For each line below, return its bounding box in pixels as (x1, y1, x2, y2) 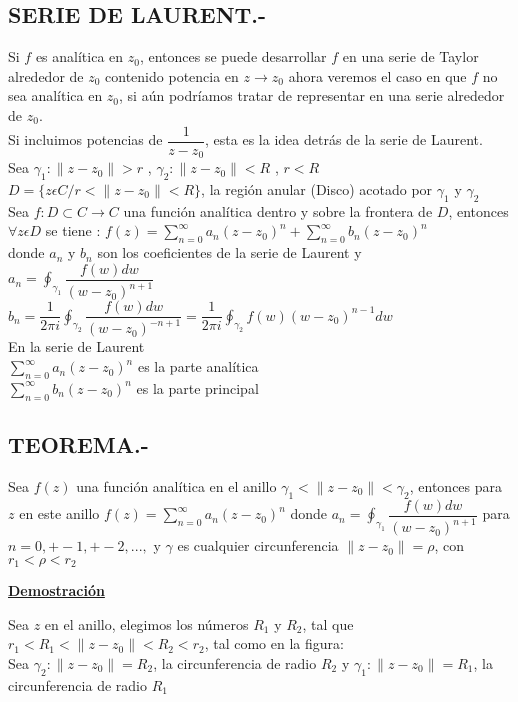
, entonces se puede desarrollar (139, 46, 327, 67)
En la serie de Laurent (8, 336, 145, 357)
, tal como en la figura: (204, 633, 344, 654)
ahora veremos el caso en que (288, 65, 467, 86)
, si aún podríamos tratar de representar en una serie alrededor (119, 85, 505, 106)
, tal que (302, 613, 354, 634)
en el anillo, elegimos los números (44, 613, 249, 634)
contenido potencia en (105, 65, 239, 86)
